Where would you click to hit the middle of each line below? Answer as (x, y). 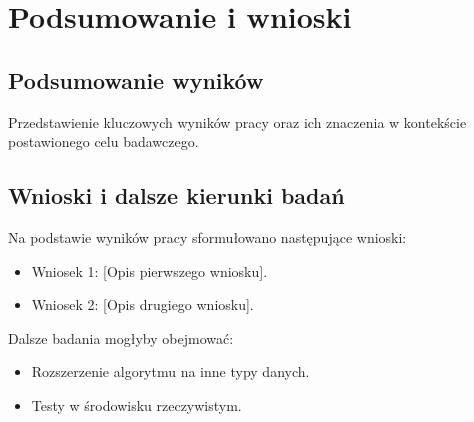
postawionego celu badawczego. (103, 141)
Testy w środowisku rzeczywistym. (136, 404)
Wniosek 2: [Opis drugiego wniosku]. (142, 304)
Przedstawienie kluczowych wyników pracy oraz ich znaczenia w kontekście (237, 121)
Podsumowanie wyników (136, 79)
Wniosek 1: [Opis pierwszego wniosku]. (149, 270)
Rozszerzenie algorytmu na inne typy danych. (170, 371)
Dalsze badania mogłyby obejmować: (121, 337)
